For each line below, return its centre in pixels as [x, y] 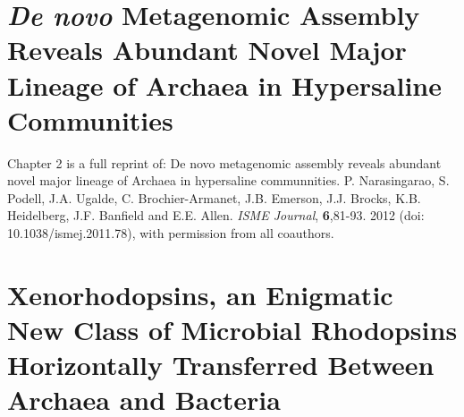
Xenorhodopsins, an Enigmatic [200, 294]
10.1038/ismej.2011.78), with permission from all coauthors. [171, 233]
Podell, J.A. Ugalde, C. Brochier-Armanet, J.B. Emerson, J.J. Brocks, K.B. [214, 197]
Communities [90, 119]
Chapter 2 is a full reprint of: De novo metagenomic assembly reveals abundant [224, 162]
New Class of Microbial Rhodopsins [232, 330]
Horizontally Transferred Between [221, 365]
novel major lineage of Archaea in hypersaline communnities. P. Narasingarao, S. [228, 180]
